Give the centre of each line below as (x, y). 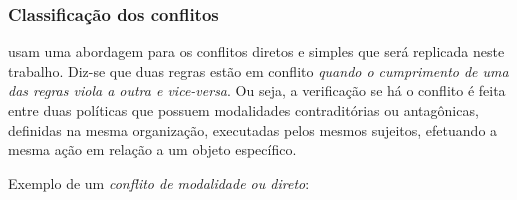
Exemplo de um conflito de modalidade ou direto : (159, 182)
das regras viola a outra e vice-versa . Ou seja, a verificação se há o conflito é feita (257, 90)
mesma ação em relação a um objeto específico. (152, 149)
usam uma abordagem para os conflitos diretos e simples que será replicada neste (256, 51)
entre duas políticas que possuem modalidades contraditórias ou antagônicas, (243, 110)
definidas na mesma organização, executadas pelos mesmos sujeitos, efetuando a (253, 129)
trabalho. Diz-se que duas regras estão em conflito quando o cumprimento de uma (258, 70)
